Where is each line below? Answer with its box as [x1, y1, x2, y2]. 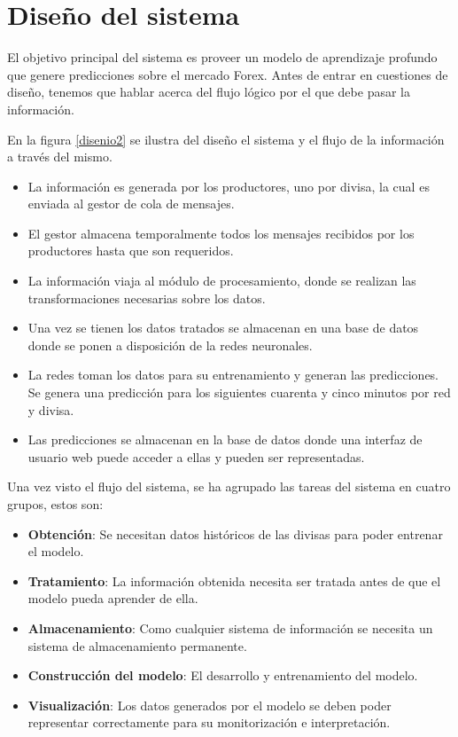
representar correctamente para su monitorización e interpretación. [27, 713, 391, 732]
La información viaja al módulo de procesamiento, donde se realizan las [27, 271, 416, 290]
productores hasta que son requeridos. [27, 241, 234, 260]
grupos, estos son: [7, 495, 104, 513]
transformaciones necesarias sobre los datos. [27, 288, 266, 307]
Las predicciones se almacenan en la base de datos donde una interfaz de [27, 430, 423, 449]
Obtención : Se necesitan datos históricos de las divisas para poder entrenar [27, 524, 443, 543]
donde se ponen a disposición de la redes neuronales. [27, 335, 313, 354]
